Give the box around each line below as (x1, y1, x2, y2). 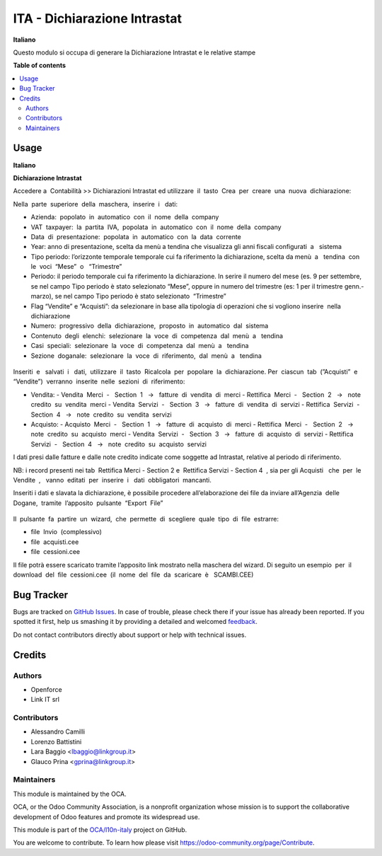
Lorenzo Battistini (30, 737, 82, 746)
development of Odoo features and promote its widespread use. (13, 812, 200, 821)
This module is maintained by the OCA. (13, 790, 127, 798)
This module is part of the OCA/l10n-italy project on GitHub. (13, 825, 187, 834)
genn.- (344, 282, 364, 290)
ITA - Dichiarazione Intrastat (13, 11, 183, 26)
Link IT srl (30, 695, 60, 704)
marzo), (30, 292, 54, 301)
